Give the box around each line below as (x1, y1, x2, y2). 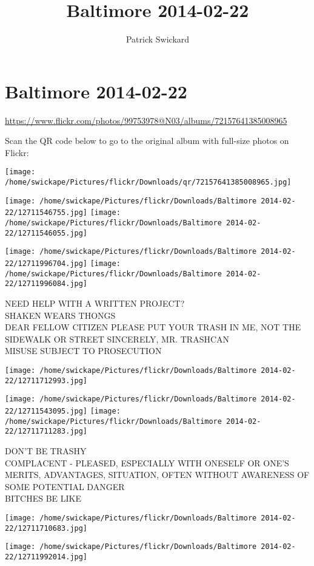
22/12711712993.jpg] (5, 376, 88, 385)
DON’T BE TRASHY (5, 444, 87, 457)
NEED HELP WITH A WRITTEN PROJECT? (5, 297, 185, 309)
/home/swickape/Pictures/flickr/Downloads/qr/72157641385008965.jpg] (5, 178, 292, 187)
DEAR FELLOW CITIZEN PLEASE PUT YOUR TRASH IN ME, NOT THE (5, 321, 301, 333)
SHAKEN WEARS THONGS (5, 309, 116, 321)
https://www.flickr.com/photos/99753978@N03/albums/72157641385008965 (5, 114, 287, 126)
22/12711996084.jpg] (5, 279, 88, 288)
